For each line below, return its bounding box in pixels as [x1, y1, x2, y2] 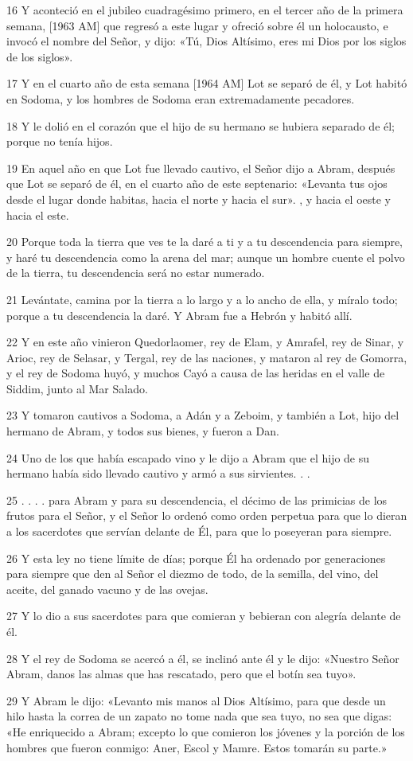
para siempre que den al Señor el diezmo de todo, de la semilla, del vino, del [6, 565, 379, 582]
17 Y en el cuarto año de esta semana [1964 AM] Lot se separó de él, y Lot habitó [6, 75, 407, 92]
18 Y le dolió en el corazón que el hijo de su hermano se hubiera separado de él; [6, 117, 395, 134]
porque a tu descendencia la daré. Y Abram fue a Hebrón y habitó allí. [6, 306, 353, 323]
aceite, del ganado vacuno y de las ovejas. [6, 580, 208, 597]
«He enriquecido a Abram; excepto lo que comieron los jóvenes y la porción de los [6, 723, 405, 740]
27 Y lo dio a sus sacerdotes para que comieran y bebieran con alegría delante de [6, 607, 401, 624]
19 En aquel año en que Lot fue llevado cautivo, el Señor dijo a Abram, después [6, 159, 395, 176]
